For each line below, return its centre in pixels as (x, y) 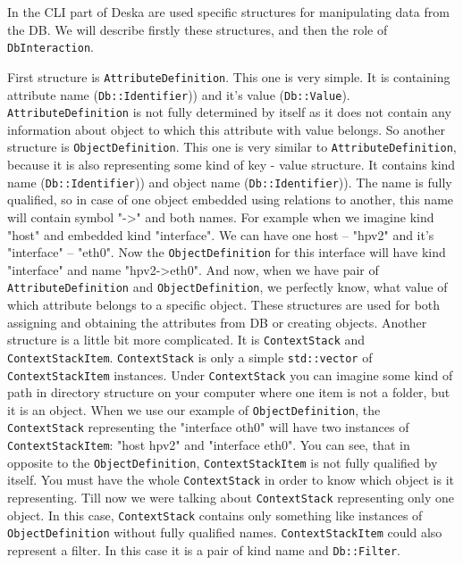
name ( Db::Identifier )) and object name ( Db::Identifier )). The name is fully (230, 182)
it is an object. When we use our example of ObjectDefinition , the (194, 409)
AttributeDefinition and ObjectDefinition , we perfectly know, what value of (227, 287)
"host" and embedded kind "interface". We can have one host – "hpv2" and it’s (221, 234)
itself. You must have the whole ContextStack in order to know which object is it (231, 480)
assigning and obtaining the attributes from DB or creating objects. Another (217, 322)
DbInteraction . (51, 47)
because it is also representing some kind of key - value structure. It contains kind (231, 165)
